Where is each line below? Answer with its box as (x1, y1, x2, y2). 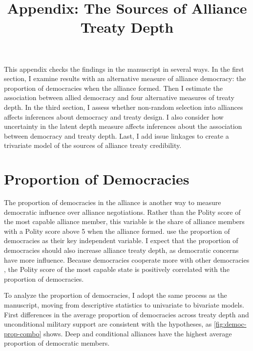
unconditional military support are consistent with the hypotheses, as (4, 319, 212, 329)
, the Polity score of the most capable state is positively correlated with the (4, 264, 230, 274)
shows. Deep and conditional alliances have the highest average (43, 328, 232, 338)
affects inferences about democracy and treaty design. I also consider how (4, 111, 224, 122)
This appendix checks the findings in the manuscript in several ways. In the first (4, 63, 244, 74)
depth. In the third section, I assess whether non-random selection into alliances (4, 102, 243, 112)
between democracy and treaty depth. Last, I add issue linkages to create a (4, 130, 229, 141)
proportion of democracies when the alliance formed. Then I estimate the (4, 83, 223, 93)
